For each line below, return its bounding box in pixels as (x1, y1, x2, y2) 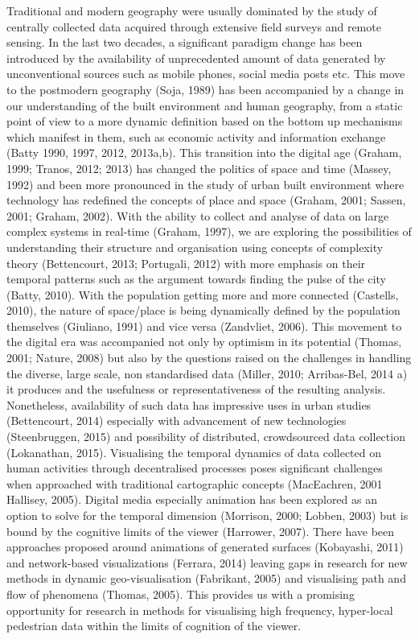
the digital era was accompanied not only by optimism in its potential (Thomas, (6, 333, 402, 350)
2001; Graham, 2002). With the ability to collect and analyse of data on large (6, 207, 389, 224)
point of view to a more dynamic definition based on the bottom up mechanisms (6, 113, 403, 130)
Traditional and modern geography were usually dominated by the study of (6, 2, 377, 19)
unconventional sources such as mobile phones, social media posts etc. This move (6, 65, 405, 82)
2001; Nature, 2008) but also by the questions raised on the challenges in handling (6, 349, 412, 366)
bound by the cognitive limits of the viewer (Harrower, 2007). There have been (6, 522, 395, 539)
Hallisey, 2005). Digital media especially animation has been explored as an (6, 491, 377, 508)
